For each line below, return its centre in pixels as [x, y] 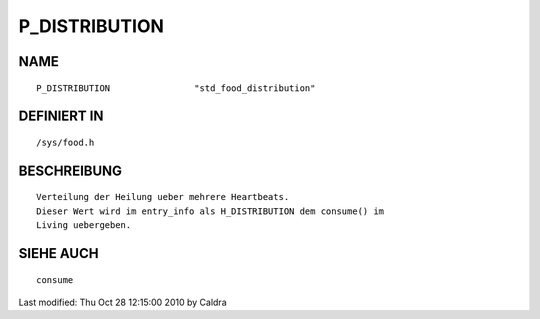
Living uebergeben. [84, 225]
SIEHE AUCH [58, 253]
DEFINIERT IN [61, 116]
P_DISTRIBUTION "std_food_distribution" [176, 88]
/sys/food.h [65, 142]
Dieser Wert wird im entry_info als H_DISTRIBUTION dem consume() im [210, 211]
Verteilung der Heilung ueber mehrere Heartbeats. [163, 197]
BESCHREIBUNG [70, 170]
